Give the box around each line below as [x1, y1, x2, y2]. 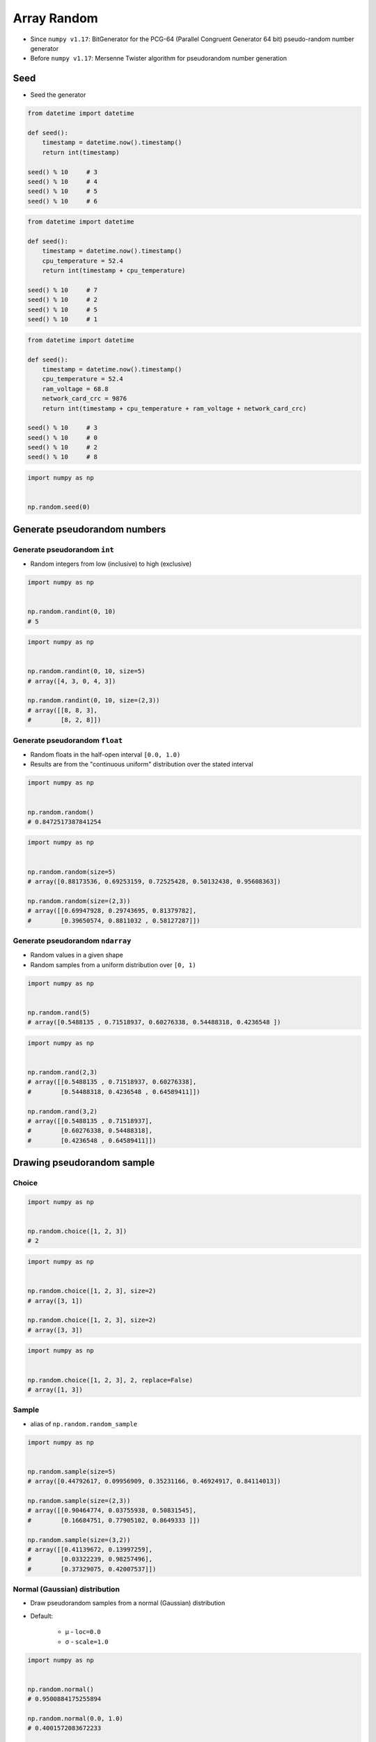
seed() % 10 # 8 [27, 453, 97, 461]
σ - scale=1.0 [65, 1637, 109, 1646]
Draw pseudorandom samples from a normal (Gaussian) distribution [30, 1599, 226, 1608]
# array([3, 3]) [27, 1326, 84, 1334]
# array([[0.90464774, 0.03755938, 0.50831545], [27, 1506, 197, 1515]
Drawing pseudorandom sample [13, 1157, 155, 1169]
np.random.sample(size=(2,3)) [27, 1497, 131, 1504]
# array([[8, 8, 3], [27, 706, 97, 714]
